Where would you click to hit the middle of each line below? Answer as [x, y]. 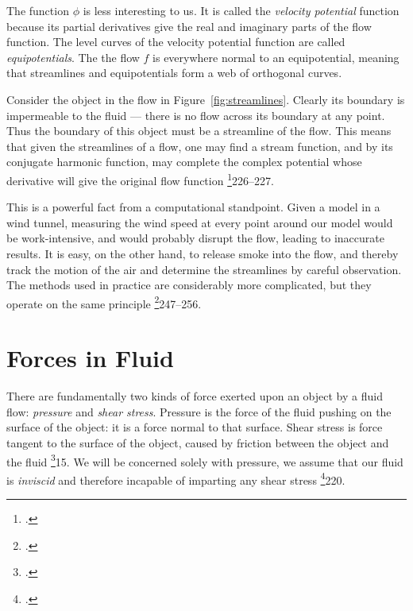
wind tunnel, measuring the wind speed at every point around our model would [200, 222]
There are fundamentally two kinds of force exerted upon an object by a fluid [195, 396]
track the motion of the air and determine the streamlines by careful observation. [204, 269]
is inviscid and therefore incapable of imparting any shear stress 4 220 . [176, 478]
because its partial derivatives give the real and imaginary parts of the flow [189, 26]
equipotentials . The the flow [73, 57]
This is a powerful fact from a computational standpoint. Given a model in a [193, 207]
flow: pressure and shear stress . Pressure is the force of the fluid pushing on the [199, 411]
